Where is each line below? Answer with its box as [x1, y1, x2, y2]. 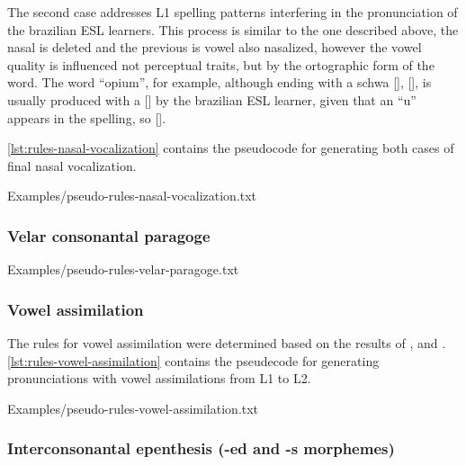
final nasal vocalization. [7, 156, 137, 174]
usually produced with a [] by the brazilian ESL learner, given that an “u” [7, 90, 417, 109]
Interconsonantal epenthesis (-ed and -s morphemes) [7, 437, 395, 460]
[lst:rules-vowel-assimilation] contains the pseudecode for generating [7, 351, 380, 370]
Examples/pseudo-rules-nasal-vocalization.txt [7, 186, 257, 205]
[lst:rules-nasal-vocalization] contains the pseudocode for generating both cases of [7, 139, 454, 157]
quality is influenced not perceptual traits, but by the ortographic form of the [7, 55, 435, 74]
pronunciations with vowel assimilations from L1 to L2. [7, 369, 311, 388]
